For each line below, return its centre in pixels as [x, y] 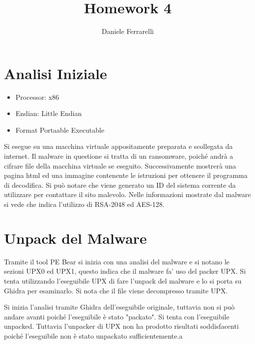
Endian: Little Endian [49, 113]
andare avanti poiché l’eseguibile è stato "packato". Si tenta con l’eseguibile [117, 316]
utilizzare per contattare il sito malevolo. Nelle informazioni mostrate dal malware [127, 194]
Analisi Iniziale [56, 73]
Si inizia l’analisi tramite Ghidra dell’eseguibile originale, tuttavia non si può [119, 307]
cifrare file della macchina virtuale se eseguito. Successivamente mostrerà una [120, 165]
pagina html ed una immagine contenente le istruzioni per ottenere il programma [126, 175]
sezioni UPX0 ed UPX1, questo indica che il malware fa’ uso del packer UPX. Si [125, 271]
